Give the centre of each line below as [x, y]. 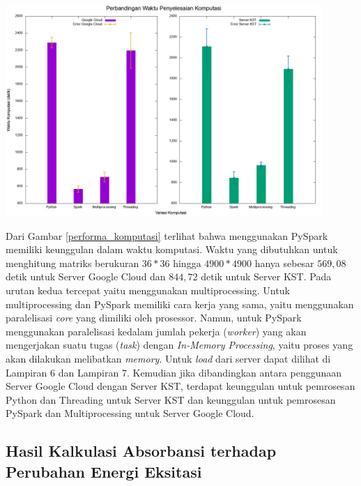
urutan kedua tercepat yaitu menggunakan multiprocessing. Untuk [148, 290]
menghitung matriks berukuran [72, 263]
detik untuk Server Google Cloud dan [86, 276]
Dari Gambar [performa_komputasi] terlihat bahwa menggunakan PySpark [167, 235]
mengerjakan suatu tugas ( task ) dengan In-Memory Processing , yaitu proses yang [179, 345]
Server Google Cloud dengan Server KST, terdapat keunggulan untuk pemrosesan [180, 386]
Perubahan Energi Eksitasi [104, 471]
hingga [187, 263]
